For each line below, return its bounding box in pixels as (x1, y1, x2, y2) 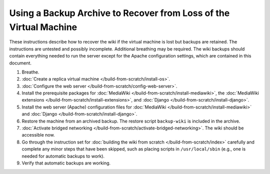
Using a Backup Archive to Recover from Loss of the (9, 7, 230, 18)
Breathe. (21, 69, 39, 75)
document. (9, 60, 32, 66)
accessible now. (21, 132, 55, 138)
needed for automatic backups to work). (21, 153, 105, 159)
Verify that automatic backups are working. (21, 160, 111, 166)
